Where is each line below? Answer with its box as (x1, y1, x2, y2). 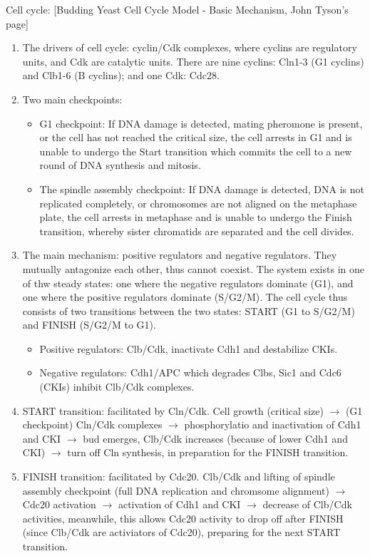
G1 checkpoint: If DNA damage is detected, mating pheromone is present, (39, 115, 363, 130)
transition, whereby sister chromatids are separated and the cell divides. (39, 223, 354, 238)
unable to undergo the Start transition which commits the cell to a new (39, 143, 352, 158)
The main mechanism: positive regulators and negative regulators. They (22, 247, 337, 262)
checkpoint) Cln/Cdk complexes (22, 417, 163, 432)
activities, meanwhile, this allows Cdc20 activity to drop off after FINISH (22, 510, 344, 525)
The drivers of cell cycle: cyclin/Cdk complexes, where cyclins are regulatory (22, 40, 357, 55)
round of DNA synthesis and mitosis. (39, 158, 201, 173)
